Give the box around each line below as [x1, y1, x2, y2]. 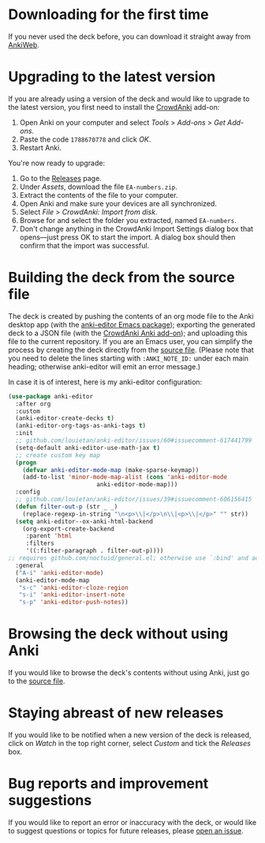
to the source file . [8, 676, 65, 686]
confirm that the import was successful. [19, 240, 150, 250]
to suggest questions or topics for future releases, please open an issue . [8, 826, 244, 835]
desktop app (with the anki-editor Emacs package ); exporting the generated [8, 319, 256, 329]
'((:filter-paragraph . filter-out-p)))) [25, 547, 164, 555]
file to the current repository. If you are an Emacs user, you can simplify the [8, 336, 253, 346]
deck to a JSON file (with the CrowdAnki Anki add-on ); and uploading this [8, 328, 248, 338]
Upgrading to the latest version [8, 68, 216, 86]
